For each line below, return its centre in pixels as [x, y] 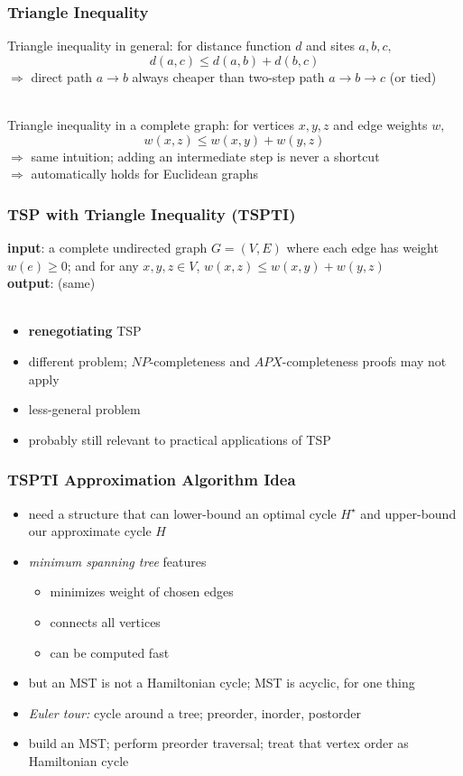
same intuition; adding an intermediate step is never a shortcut [205, 156]
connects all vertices [105, 621]
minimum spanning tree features [117, 561]
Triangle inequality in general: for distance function [149, 46]
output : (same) [51, 283]
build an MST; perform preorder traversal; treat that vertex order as [218, 743]
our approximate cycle [90, 531]
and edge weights [380, 125]
